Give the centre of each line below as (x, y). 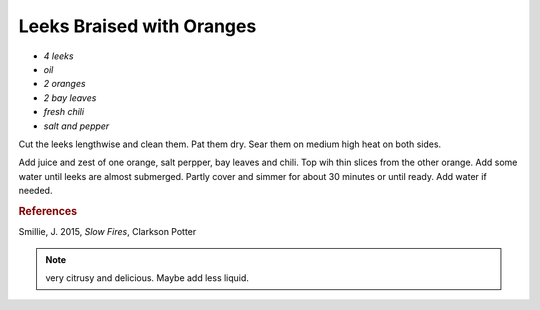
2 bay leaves (70, 97)
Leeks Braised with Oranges (137, 26)
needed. (35, 191)
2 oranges (64, 84)
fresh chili (64, 112)
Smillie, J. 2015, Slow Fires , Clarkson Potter (107, 232)
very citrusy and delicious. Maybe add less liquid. (147, 277)
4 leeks (58, 56)
